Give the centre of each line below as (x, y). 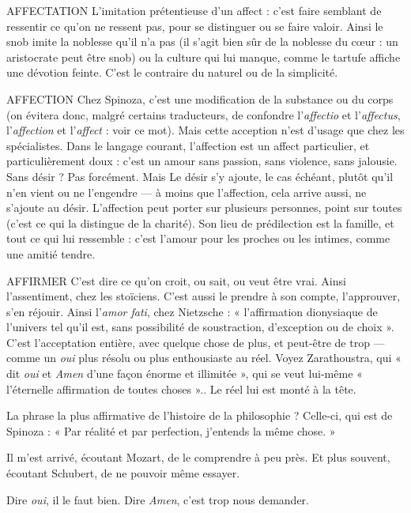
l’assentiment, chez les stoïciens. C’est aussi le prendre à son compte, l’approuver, (204, 296)
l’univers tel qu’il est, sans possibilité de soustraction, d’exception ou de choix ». (200, 327)
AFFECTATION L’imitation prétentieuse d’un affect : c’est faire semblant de (194, 10)
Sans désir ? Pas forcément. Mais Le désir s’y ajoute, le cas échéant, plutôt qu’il (200, 176)
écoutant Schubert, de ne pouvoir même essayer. (123, 473)
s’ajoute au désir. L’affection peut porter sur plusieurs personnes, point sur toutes (204, 207)
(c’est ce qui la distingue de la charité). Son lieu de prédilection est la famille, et (200, 223)
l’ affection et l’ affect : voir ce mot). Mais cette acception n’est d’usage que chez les (205, 130)
